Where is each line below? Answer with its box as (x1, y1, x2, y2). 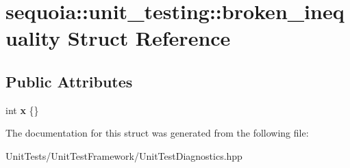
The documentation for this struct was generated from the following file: (5, 126, 309, 140)
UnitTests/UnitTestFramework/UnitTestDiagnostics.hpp (5, 148, 242, 163)
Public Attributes (5, 70, 133, 92)
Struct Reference (67, 24, 231, 52)
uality (5, 24, 61, 52)
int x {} (5, 102, 39, 117)
